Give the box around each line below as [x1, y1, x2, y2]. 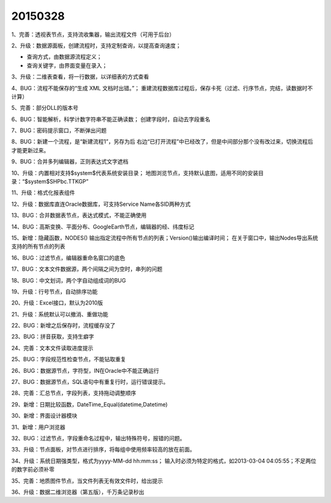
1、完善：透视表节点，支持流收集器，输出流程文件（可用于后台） [11, 31, 175, 38]
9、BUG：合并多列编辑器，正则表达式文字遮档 [11, 158, 129, 165]
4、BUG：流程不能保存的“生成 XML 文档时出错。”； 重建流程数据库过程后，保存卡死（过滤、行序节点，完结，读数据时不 [11, 84, 313, 92]
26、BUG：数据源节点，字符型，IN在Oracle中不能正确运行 [11, 367, 159, 374]
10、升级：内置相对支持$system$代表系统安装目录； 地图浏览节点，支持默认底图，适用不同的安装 [11, 169, 259, 176]
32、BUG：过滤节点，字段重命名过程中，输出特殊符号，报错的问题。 [11, 435, 186, 442]
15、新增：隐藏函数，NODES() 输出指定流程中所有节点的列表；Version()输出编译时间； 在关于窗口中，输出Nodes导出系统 [11, 234, 318, 241]
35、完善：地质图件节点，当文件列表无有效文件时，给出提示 [11, 477, 163, 485]
